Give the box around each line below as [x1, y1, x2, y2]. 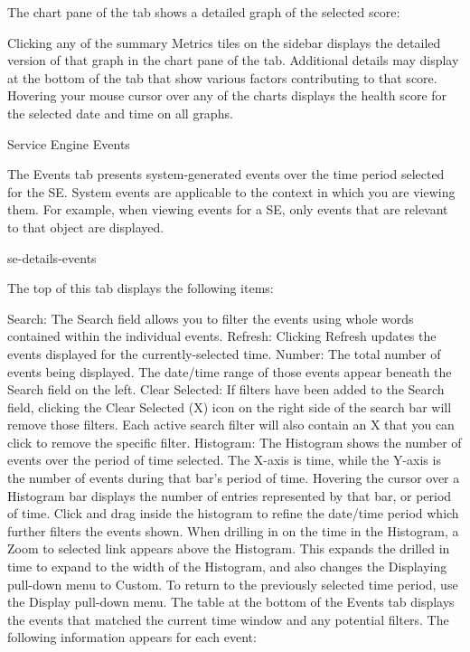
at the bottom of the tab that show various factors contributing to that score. [7, 68, 437, 87]
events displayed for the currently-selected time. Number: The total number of [7, 344, 441, 363]
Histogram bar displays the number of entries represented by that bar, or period [7, 486, 452, 505]
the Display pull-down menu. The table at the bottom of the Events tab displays [7, 592, 455, 611]
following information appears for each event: [7, 628, 257, 647]
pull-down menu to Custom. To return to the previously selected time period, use [7, 574, 458, 593]
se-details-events [7, 248, 97, 267]
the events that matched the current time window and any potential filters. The [7, 609, 449, 628]
